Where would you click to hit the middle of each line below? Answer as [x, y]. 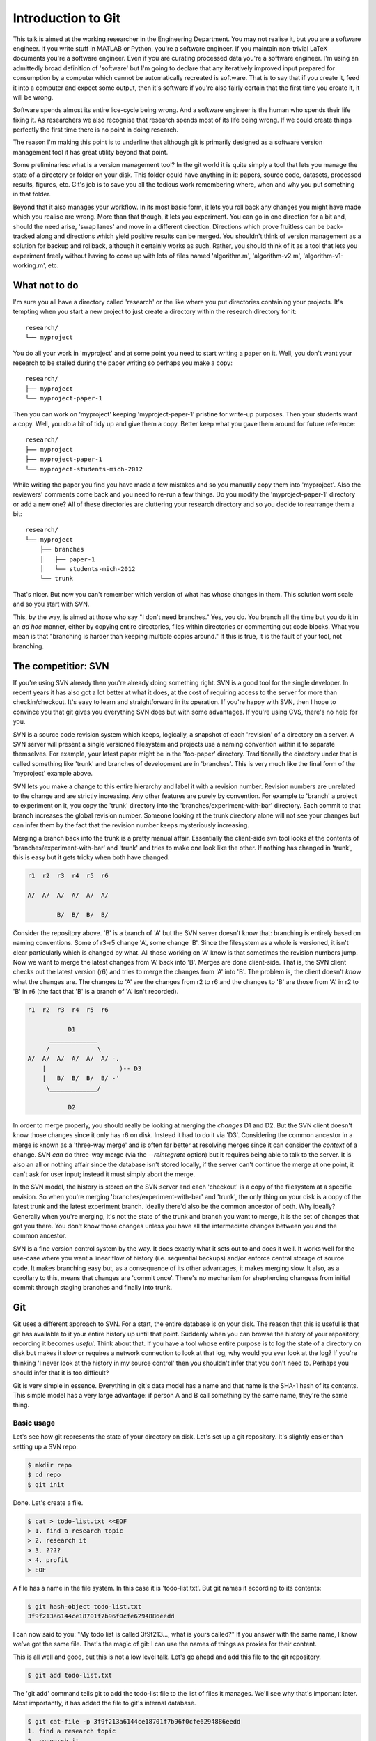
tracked [24, 236]
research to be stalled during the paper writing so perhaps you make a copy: [123, 363]
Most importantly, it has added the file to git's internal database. [104, 1703]
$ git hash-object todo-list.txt [85, 1606]
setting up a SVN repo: [45, 1446]
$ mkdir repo [50, 1465]
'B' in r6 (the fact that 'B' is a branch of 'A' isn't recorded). [96, 992]
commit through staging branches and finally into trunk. [93, 1288]
